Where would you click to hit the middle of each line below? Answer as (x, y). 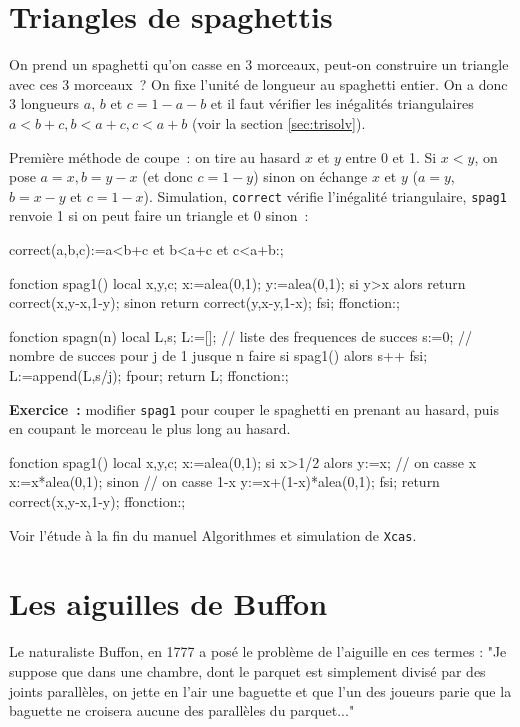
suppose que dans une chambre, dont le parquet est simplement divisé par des (247, 670)
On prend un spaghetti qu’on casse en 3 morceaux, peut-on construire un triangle (259, 64)
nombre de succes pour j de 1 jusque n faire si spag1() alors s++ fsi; (218, 355)
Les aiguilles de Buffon (168, 603)
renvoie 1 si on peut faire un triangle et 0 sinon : (159, 215)
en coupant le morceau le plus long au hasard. (150, 428)
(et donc (167, 176)
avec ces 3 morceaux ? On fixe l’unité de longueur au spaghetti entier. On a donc (258, 83)
